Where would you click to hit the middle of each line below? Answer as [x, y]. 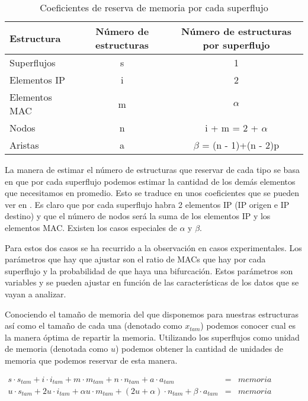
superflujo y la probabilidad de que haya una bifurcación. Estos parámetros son [149, 270]
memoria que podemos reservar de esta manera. [91, 360]
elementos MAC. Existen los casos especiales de [91, 227]
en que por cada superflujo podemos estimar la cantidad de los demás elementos [150, 181]
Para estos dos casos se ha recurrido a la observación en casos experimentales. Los [153, 247]
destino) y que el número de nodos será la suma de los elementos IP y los [138, 216]
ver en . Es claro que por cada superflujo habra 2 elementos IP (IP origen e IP [147, 204]
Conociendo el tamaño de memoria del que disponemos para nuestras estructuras [152, 314]
